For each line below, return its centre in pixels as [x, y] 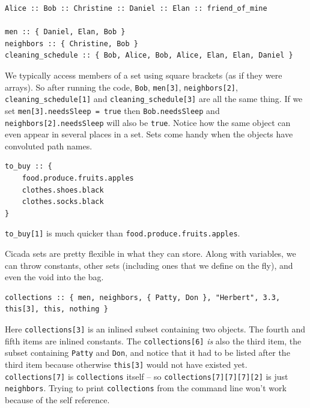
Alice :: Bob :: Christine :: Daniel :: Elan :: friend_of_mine [136, 8]
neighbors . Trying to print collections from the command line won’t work [146, 388]
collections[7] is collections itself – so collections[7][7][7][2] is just [147, 376]
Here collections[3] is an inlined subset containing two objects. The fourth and [155, 328]
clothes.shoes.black [63, 190]
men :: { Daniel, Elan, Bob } [65, 32]
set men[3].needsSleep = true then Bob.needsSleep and [112, 110]
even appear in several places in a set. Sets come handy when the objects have [149, 134]
